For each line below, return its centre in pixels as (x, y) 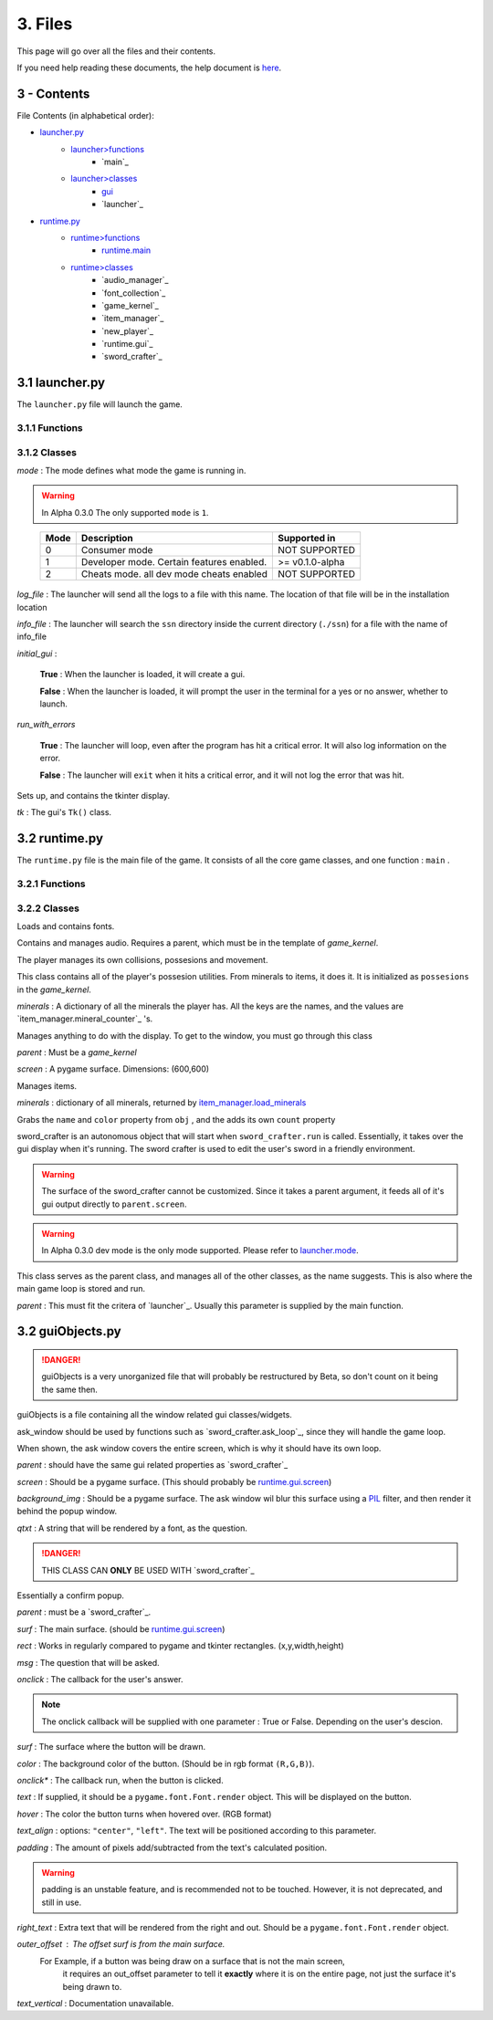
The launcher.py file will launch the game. (100, 404)
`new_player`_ (128, 331)
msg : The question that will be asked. (88, 1662)
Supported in (306, 539)
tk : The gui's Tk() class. (64, 812)
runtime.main (126, 250)
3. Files (45, 24)
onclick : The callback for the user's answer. (100, 1679)
